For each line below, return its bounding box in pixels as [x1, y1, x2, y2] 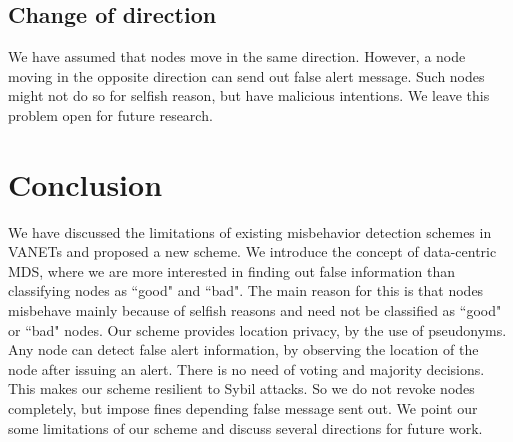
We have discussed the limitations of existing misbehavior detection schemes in [8, 221, 492, 242]
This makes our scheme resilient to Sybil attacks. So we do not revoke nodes [8, 378, 475, 399]
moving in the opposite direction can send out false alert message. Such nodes [8, 65, 485, 86]
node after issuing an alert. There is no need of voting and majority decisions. [8, 358, 485, 379]
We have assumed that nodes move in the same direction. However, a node [8, 46, 466, 67]
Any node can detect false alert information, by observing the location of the [8, 339, 479, 360]
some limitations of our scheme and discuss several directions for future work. [8, 417, 483, 438]
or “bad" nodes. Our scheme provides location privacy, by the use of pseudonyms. [8, 319, 507, 340]
